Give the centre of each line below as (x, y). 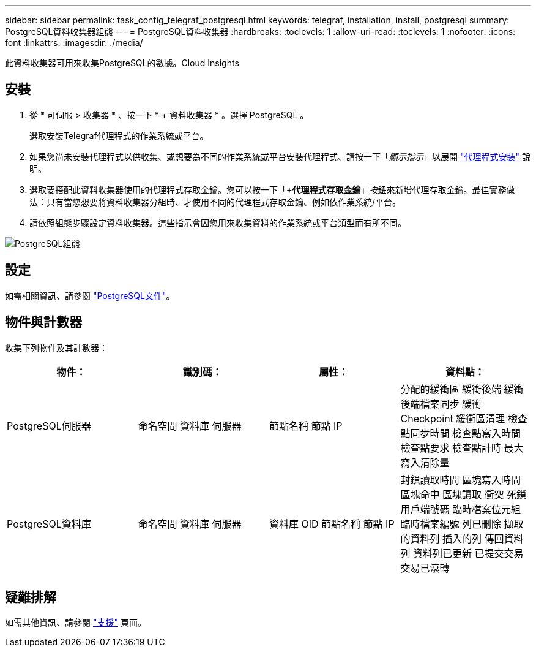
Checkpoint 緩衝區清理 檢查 (464, 418)
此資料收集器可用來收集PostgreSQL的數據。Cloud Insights (122, 63)
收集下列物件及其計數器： (56, 347)
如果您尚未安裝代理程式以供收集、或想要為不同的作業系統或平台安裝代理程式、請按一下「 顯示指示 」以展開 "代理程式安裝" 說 (280, 156)
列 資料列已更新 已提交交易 (462, 553)
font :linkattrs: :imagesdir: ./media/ (74, 43)
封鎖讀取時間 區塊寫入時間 (461, 480)
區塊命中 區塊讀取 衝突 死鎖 (463, 494)
